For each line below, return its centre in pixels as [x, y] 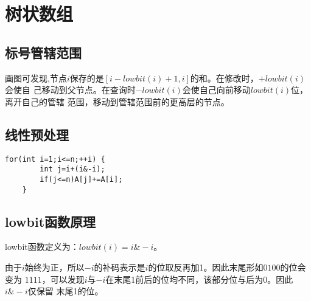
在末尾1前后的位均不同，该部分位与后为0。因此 [199, 279]
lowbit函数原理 [51, 221]
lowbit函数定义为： [42, 247]
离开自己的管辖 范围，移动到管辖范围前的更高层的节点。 [117, 101]
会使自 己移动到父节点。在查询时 [70, 90]
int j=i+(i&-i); [72, 169]
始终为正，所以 [54, 267]
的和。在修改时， [224, 78]
